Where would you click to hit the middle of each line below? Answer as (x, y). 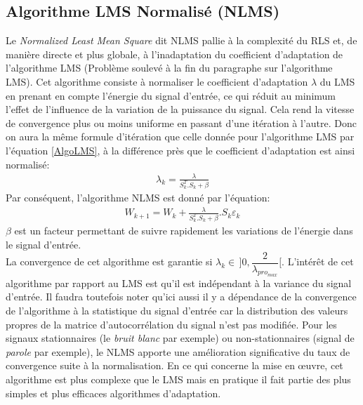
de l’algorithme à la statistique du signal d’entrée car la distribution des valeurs (177, 311)
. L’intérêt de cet (318, 261)
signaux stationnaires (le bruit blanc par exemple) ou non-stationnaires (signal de (180, 338)
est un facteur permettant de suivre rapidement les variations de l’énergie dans (184, 231)
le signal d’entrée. (44, 244)
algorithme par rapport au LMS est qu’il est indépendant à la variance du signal (179, 283)
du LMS (337, 81)
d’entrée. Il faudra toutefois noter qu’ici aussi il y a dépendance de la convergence (181, 297)
